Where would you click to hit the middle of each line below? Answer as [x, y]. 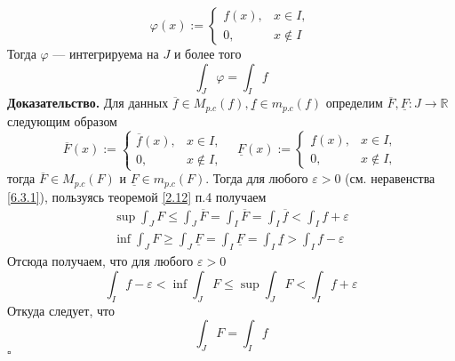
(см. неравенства [390, 178]
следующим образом [62, 120]
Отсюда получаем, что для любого [100, 261]
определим [354, 103]
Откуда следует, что [61, 310]
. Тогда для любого [257, 178]
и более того [208, 53]
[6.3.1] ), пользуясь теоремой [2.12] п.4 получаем [137, 196]
